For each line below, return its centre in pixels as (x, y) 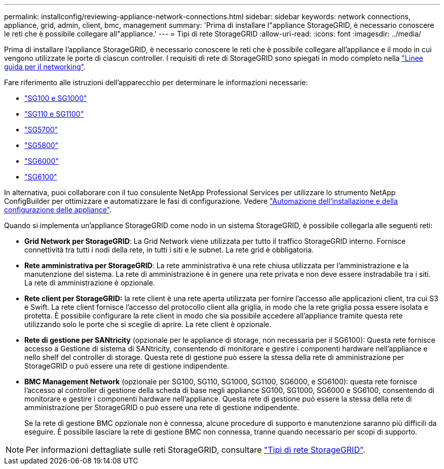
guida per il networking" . (45, 67)
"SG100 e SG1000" (56, 98)
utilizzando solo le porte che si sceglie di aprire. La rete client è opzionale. (148, 324)
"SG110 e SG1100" (54, 114)
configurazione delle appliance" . (58, 210)
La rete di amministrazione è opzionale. (90, 283)
